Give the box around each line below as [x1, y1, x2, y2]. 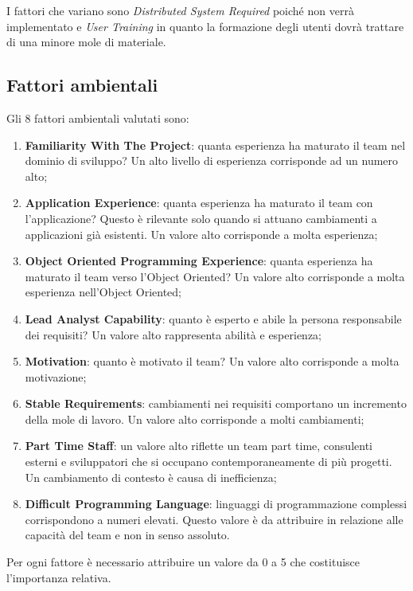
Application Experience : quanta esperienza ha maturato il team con [25, 194, 373, 211]
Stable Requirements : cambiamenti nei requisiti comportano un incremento [25, 395, 407, 412]
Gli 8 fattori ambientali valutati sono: [6, 109, 189, 126]
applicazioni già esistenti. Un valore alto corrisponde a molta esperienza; [25, 225, 378, 242]
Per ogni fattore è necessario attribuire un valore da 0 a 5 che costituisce [6, 554, 360, 570]
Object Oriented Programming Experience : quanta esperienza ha [25, 252, 373, 269]
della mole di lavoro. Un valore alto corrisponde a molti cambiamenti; [25, 410, 364, 427]
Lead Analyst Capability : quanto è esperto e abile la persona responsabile [25, 310, 402, 327]
